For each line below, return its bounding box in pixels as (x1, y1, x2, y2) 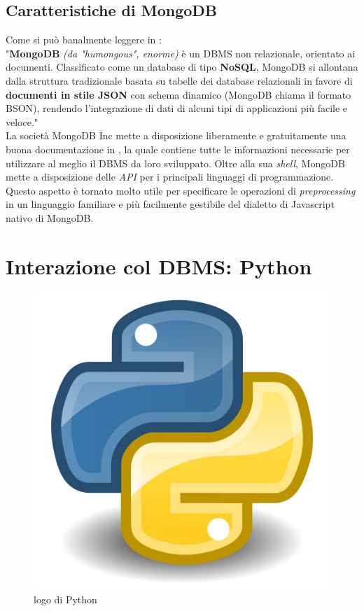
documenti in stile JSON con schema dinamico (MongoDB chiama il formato (6, 87, 351, 101)
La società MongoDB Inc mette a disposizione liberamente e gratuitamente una (6, 128, 346, 143)
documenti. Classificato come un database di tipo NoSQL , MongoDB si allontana (6, 59, 358, 74)
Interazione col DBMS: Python (6, 251, 312, 280)
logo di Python (34, 592, 97, 607)
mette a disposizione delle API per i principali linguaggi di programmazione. (6, 169, 334, 184)
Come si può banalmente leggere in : (6, 32, 162, 47)
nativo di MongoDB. (6, 210, 94, 225)
